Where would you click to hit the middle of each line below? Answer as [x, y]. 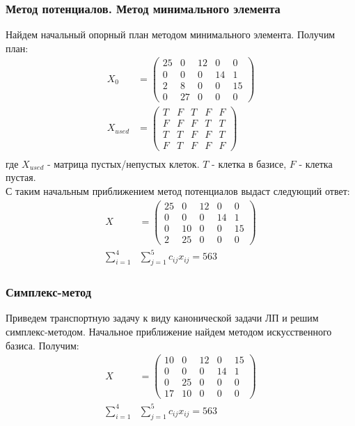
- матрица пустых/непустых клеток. [123, 163]
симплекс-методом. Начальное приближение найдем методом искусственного [169, 332]
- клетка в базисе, [249, 163]
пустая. [21, 177]
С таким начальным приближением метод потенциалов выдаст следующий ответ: [178, 191]
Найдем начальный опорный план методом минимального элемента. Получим [171, 34]
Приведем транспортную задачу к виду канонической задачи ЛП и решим [162, 318]
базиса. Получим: [42, 345]
